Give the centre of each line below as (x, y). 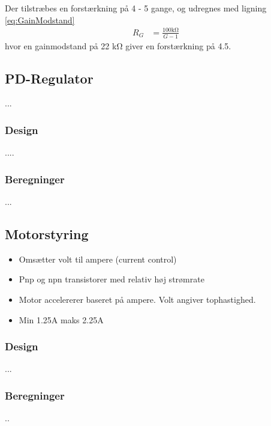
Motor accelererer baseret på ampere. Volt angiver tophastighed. (137, 299)
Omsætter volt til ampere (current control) (98, 259)
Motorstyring (47, 233)
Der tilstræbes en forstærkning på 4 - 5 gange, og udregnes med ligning (136, 8)
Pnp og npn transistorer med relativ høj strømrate (112, 279)
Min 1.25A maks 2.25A (61, 319)
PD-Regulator (49, 78)
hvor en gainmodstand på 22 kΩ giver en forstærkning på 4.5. (118, 45)
